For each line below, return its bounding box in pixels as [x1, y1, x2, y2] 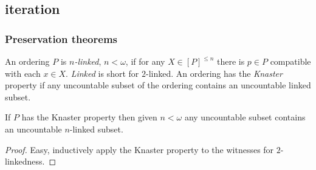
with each [5, 67, 41, 79]
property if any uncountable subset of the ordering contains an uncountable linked [5, 79, 311, 91]
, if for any [125, 55, 165, 67]
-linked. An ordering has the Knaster [145, 67, 283, 79]
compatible [270, 55, 311, 67]
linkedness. [5, 155, 45, 168]
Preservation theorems [5, 31, 117, 46]
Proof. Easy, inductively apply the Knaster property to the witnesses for [5, 143, 274, 155]
